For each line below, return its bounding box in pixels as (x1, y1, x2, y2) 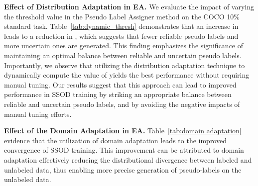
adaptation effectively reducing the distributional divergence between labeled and (4, 154, 252, 165)
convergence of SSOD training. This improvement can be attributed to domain (4, 145, 244, 155)
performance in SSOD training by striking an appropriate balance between (4, 89, 232, 99)
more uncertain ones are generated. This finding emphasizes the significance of (4, 40, 244, 51)
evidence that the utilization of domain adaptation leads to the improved (4, 135, 227, 145)
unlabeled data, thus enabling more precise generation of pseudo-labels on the (4, 164, 242, 175)
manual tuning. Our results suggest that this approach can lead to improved (4, 79, 237, 90)
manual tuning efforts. (4, 108, 72, 119)
